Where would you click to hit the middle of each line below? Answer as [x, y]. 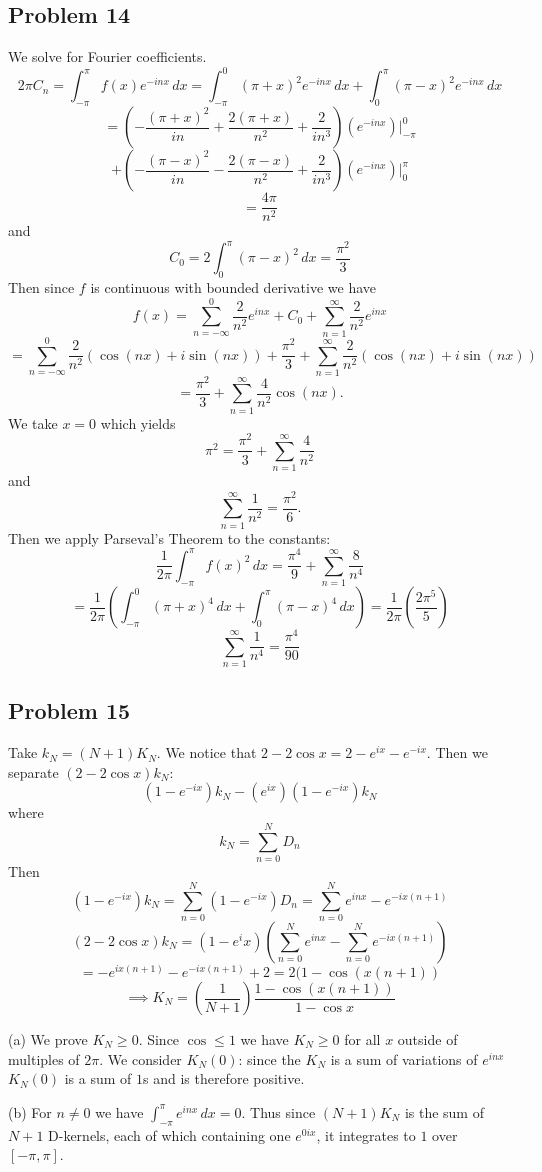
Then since [41, 287]
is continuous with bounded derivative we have [233, 287]
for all [362, 1039]
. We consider [140, 1058]
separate [33, 771]
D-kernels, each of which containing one [169, 1134]
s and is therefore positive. [223, 1078]
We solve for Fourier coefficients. [107, 56]
